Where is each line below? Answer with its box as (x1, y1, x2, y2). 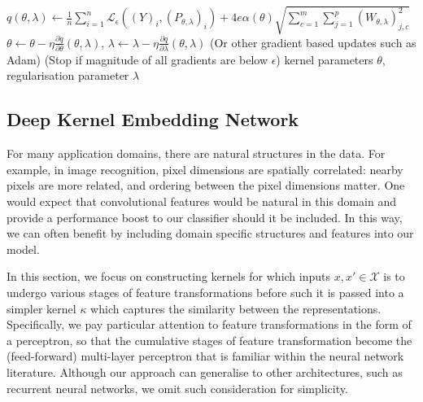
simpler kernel (7, 299, 76, 317)
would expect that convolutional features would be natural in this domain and (7, 193, 397, 210)
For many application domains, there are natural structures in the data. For (7, 145, 386, 162)
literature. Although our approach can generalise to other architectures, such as (7, 363, 403, 380)
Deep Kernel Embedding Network (7, 107, 299, 132)
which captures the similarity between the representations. (90, 299, 382, 317)
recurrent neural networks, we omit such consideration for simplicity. (7, 379, 348, 396)
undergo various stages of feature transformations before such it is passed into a (7, 284, 404, 300)
